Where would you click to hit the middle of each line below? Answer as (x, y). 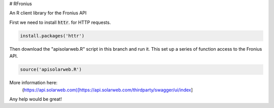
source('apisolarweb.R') (51, 69)
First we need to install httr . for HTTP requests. (60, 22)
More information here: (33, 83)
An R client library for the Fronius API (48, 13)
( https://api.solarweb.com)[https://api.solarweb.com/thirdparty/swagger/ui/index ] (107, 90)
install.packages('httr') (52, 36)
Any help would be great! (36, 99)
